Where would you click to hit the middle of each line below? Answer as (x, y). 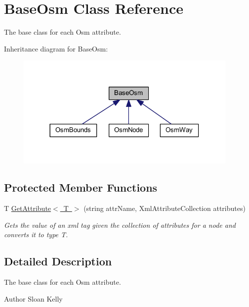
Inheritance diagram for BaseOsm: (56, 48)
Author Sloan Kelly (33, 298)
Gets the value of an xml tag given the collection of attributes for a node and (120, 225)
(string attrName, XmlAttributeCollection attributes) (165, 208)
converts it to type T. (36, 234)
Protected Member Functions (81, 187)
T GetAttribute (28, 208)
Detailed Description (58, 261)
